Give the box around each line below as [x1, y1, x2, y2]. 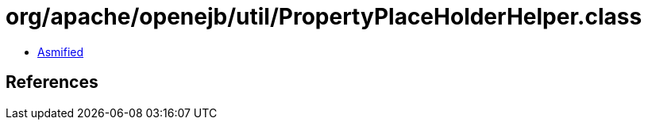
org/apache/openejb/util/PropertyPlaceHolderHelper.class [6, 3, 642, 30]
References [6, 72, 98, 93]
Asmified [37, 44, 84, 59]
